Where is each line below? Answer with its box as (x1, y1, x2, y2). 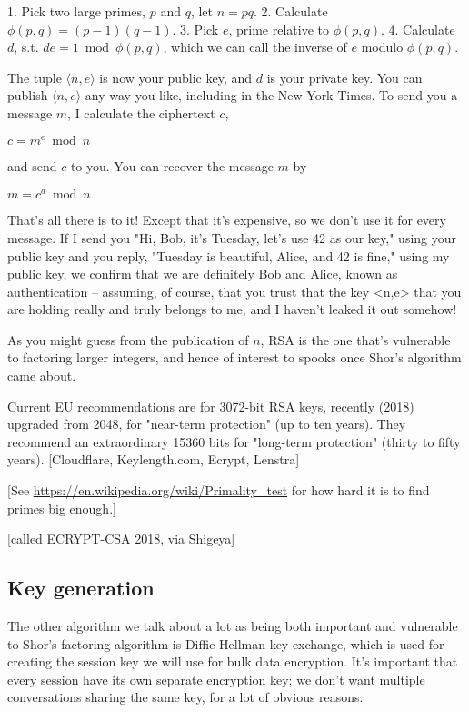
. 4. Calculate (381, 19, 455, 38)
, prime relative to (228, 19, 329, 38)
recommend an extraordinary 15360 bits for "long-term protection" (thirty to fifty (7, 432, 461, 451)
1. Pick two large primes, (7, 2, 145, 20)
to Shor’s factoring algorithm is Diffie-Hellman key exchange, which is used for (7, 634, 444, 653)
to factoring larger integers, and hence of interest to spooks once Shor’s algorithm (7, 348, 462, 367)
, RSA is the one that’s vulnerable (260, 330, 451, 349)
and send (7, 156, 57, 175)
